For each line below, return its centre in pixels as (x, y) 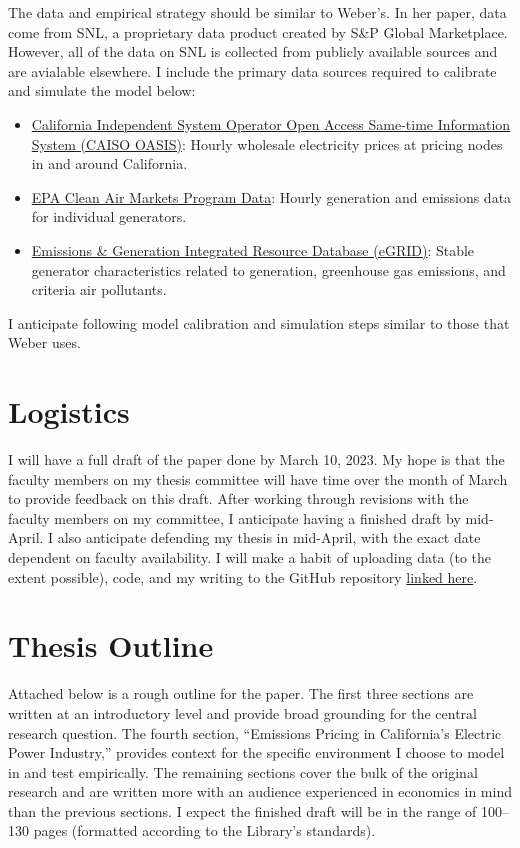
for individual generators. (109, 216)
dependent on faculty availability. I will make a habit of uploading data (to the (250, 557)
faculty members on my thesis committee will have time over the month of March (258, 478)
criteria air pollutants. (99, 289)
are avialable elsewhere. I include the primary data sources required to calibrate (252, 70)
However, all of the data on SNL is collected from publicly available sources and (253, 51)
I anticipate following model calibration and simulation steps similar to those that (259, 322)
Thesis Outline (111, 645)
